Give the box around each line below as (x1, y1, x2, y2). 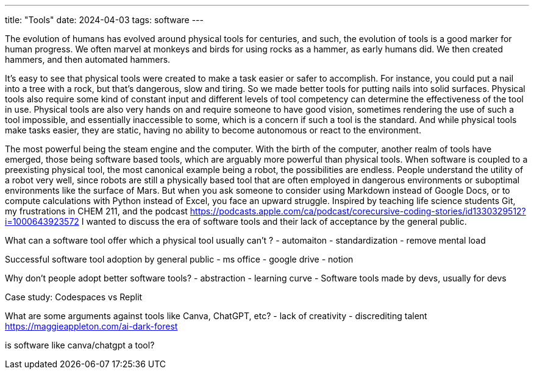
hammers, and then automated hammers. (5, 54, 171, 65)
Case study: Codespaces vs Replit (5, 292, 143, 302)
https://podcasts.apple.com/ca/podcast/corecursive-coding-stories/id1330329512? (190, 206, 526, 216)
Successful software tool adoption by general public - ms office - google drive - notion (5, 254, 354, 264)
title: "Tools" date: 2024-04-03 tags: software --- (5, 15, 204, 25)
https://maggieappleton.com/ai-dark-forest (5, 321, 178, 331)
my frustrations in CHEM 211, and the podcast (5, 206, 188, 216)
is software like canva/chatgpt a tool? (5, 340, 155, 350)
